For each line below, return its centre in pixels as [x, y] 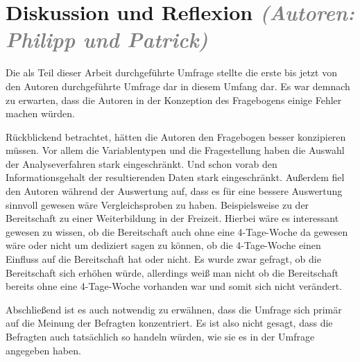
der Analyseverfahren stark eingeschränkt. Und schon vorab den [142, 163]
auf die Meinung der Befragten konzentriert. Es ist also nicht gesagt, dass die [169, 323]
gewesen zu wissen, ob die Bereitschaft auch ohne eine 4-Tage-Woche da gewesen [177, 231]
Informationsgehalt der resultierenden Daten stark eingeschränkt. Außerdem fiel [175, 177]
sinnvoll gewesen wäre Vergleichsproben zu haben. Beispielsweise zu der [157, 204]
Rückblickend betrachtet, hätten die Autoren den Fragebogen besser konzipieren [176, 136]
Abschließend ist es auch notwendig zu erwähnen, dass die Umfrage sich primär [174, 309]
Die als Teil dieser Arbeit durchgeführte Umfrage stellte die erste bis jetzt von [171, 72]
